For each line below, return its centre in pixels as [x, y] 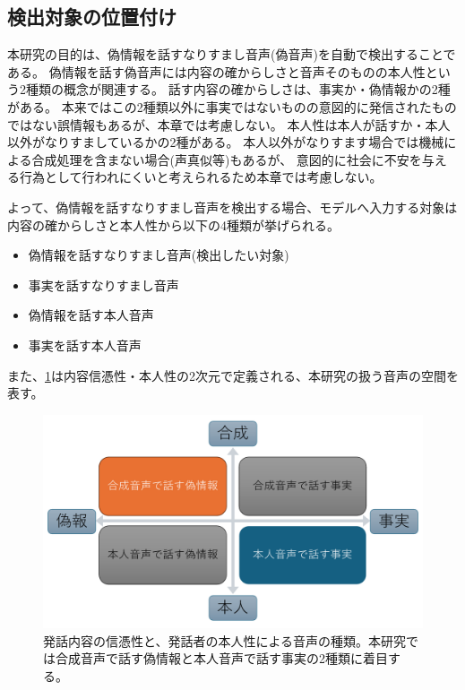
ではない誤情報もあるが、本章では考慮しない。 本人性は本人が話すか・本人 [229, 124]
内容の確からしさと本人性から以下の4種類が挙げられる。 [173, 224]
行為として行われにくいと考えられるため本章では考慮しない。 [201, 177]
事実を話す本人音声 [85, 345]
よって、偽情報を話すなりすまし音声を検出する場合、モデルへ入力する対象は [232, 207]
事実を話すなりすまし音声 [103, 285]
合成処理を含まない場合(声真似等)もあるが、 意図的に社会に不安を [227, 159]
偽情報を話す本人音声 [91, 315]
